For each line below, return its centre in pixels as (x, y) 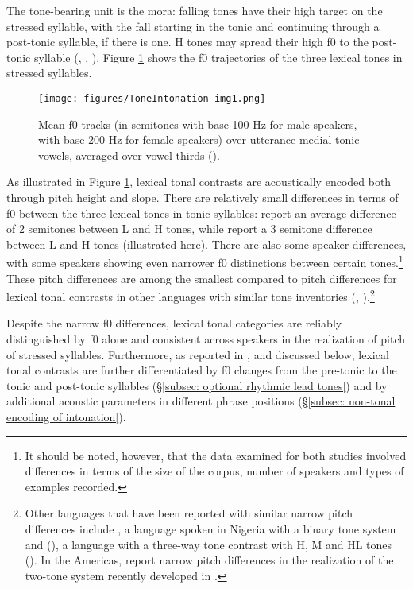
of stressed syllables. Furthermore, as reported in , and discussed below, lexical (198, 354)
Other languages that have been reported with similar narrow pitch (189, 513)
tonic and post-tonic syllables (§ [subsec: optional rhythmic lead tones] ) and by (197, 385)
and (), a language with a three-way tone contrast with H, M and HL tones (208, 544)
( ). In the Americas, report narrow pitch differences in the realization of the (209, 560)
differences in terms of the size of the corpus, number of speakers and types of (214, 471)
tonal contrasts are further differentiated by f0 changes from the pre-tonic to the (202, 370)
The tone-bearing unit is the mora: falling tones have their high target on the (195, 10)
